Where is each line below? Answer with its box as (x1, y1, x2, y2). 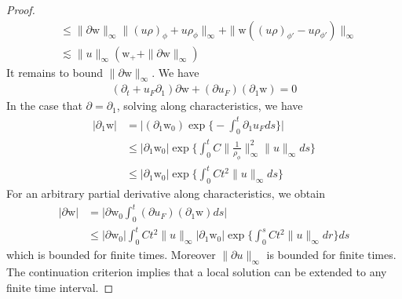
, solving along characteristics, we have (116, 97, 303, 114)
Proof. (6, 2, 35, 17)
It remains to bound (6, 64, 104, 80)
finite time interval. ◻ (6, 279, 114, 295)
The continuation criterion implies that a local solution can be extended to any (6, 264, 387, 280)
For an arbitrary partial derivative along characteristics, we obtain (6, 185, 325, 202)
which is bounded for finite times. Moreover (6, 246, 216, 263)
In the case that (6, 97, 82, 114)
